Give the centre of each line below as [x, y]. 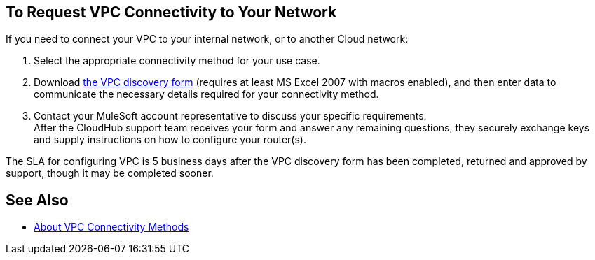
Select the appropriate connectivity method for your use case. [177, 61]
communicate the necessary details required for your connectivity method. [206, 94]
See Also [37, 200]
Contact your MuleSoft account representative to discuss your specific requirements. [230, 116]
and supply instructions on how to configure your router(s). [170, 140]
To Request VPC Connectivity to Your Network [171, 12]
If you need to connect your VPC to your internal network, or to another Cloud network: [207, 39]
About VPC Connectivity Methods [111, 227]
